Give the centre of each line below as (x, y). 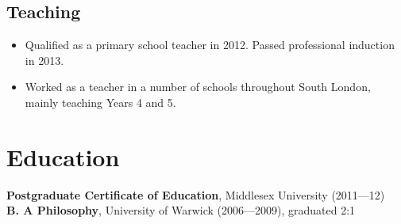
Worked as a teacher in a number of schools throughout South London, (198, 87)
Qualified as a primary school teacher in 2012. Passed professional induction (210, 45)
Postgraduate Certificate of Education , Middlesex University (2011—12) (196, 194)
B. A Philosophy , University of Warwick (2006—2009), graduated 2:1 (181, 210)
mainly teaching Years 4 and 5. (100, 102)
